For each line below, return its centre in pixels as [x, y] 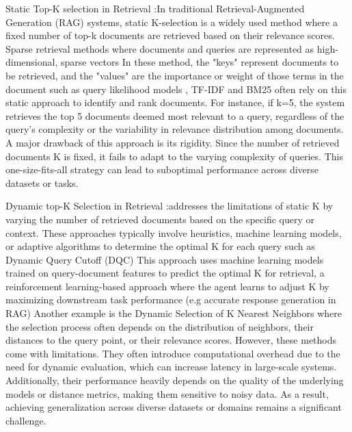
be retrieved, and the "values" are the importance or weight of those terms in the [175, 75]
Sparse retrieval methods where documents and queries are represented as [160, 48]
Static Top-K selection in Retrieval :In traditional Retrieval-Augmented [155, 8]
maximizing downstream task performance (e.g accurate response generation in [171, 300]
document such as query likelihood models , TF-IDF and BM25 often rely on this [176, 89]
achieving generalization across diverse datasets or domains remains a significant [174, 407]
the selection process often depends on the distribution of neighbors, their [160, 326]
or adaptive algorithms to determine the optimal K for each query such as [160, 246]
